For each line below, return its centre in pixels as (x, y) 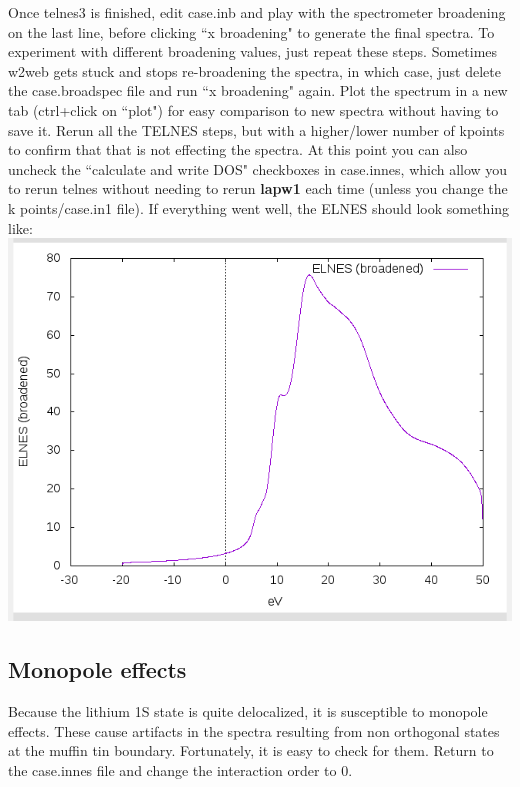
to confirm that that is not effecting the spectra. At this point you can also (238, 149)
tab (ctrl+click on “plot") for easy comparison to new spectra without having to (253, 109)
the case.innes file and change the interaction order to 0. (180, 769)
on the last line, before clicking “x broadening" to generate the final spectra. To (251, 31)
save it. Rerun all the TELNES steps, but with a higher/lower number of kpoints (256, 129)
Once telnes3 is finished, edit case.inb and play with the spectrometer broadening (257, 12)
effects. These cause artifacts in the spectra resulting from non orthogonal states (254, 730)
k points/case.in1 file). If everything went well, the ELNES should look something (259, 207)
